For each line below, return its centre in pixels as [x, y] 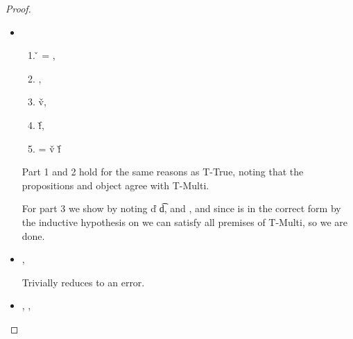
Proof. [18, 8]
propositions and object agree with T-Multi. [115, 185]
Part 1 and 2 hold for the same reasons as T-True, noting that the [163, 172]
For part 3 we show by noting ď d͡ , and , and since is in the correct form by [181, 208]
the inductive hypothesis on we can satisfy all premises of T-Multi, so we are [184, 221]
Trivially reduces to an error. [83, 282]
